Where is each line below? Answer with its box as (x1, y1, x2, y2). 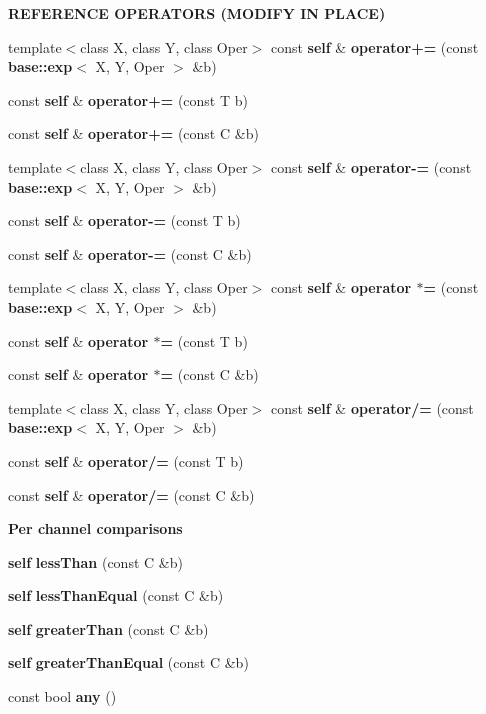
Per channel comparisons (8, 518, 183, 539)
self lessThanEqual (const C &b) (8, 585, 224, 606)
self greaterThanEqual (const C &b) (8, 652, 249, 673)
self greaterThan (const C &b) (8, 618, 209, 639)
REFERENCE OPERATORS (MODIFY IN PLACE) (8, 3, 386, 23)
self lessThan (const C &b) (8, 551, 183, 572)
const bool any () (8, 686, 117, 707)
